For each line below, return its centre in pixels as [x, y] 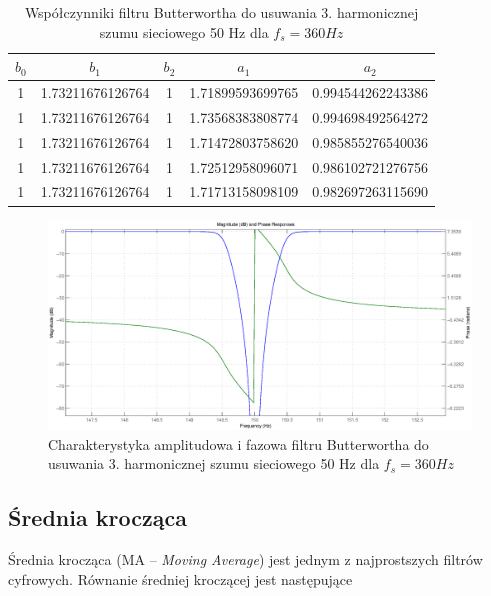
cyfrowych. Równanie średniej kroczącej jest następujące [180, 578]
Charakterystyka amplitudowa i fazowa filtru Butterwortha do [238, 443]
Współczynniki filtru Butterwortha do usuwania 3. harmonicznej [221, 12]
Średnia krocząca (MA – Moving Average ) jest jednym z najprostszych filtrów [245, 559]
